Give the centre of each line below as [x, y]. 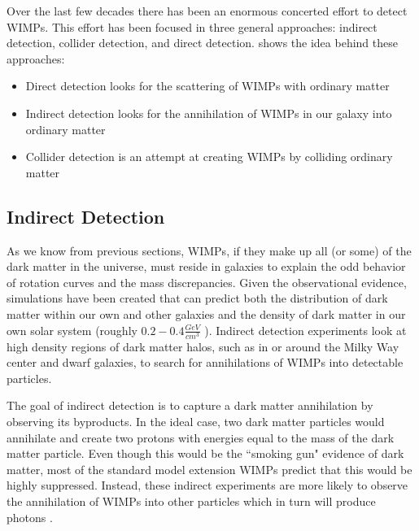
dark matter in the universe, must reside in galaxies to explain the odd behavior [206, 266]
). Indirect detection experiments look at [306, 330]
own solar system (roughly [72, 330]
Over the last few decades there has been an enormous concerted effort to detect [207, 11]
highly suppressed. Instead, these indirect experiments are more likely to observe [207, 485]
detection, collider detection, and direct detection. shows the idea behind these [202, 43]
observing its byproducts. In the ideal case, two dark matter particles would [196, 422]
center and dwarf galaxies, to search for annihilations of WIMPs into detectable [205, 362]
